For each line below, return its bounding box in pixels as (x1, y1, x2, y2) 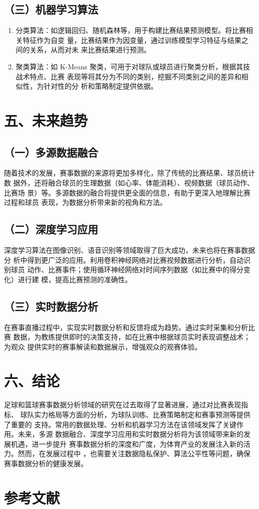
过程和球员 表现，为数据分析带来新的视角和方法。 (4, 197, 167, 207)
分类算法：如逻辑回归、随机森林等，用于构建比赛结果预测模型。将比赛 (15, 25, 246, 35)
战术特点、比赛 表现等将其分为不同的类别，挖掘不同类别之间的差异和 (15, 71, 242, 81)
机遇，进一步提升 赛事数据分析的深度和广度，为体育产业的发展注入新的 (10, 438, 244, 449)
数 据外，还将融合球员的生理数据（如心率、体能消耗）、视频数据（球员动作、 (4, 177, 254, 187)
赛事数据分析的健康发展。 (4, 458, 88, 468)
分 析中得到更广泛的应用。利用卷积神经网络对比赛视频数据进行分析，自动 (4, 254, 244, 265)
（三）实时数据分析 (4, 298, 98, 314)
